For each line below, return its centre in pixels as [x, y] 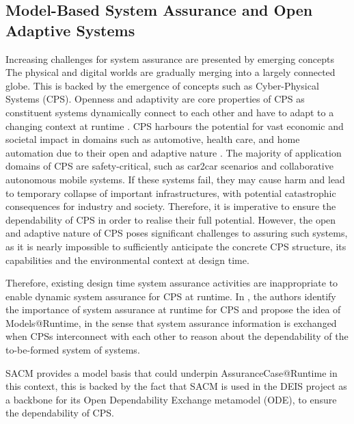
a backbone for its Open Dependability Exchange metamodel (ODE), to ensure [171, 399]
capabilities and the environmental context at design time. [127, 260]
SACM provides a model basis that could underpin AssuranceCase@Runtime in [172, 372]
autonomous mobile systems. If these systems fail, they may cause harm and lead [175, 179]
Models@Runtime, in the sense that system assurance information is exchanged [171, 322]
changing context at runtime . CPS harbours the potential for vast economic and [175, 125]
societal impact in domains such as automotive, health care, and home [153, 139]
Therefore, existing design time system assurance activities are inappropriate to [172, 283]
